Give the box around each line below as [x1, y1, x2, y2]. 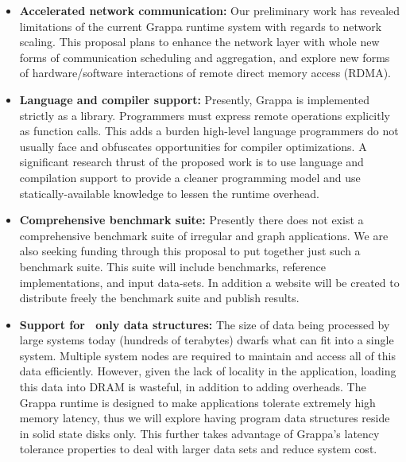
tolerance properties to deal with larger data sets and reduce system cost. [19, 441, 377, 457]
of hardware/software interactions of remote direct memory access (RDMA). [19, 64, 391, 81]
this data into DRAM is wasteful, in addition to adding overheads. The [19, 379, 366, 395]
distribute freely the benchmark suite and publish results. [19, 289, 300, 306]
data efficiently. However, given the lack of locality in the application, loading [19, 363, 396, 379]
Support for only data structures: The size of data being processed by [19, 316, 390, 332]
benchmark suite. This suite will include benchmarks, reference [19, 258, 326, 274]
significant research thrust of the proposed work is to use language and [19, 153, 364, 170]
